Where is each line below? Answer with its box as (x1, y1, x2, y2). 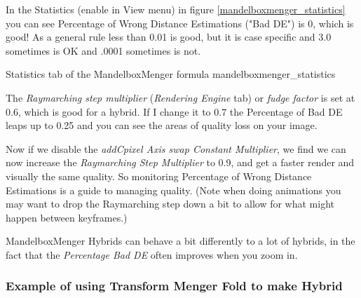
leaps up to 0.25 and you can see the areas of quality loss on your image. (6, 118, 318, 133)
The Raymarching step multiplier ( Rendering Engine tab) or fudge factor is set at (6, 90, 355, 104)
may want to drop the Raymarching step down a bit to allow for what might (6, 196, 334, 211)
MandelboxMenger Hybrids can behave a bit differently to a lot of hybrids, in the (6, 233, 355, 248)
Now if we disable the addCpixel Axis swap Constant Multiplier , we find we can (6, 141, 346, 156)
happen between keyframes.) (6, 210, 128, 224)
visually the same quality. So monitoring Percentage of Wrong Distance (6, 168, 312, 183)
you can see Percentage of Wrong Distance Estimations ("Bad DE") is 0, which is (6, 15, 354, 30)
